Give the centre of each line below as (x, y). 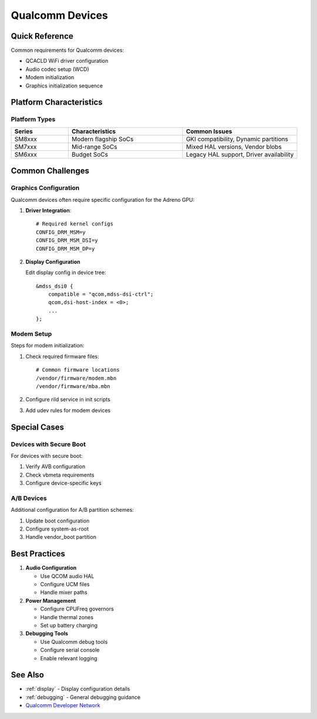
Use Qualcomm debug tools (74, 642)
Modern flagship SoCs (102, 139)
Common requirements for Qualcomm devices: (68, 50)
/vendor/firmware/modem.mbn (76, 378)
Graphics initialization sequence (64, 86)
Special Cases (38, 427)
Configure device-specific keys (64, 483)
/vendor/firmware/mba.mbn (73, 386)
